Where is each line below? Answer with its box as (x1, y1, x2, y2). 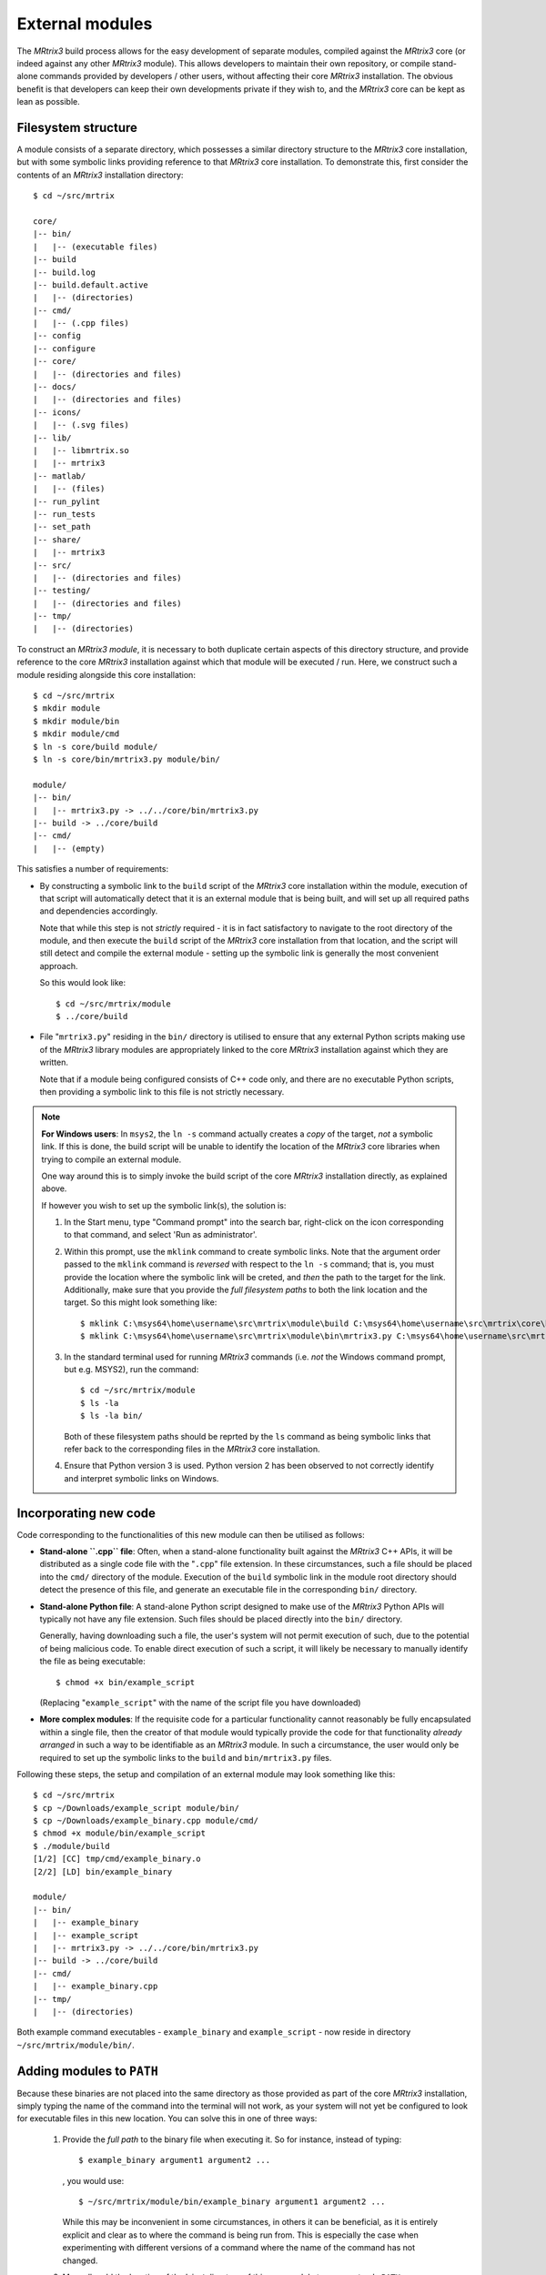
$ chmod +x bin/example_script (56, 1677, 196, 1687)
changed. (62, 2255, 98, 2266)
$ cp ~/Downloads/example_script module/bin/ (33, 1803, 240, 1813)
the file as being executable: (39, 1656, 146, 1667)
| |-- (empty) (33, 843, 106, 854)
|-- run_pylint (33, 496, 101, 507)
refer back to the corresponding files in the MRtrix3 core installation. (64, 1443, 320, 1454)
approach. (39, 960, 78, 971)
